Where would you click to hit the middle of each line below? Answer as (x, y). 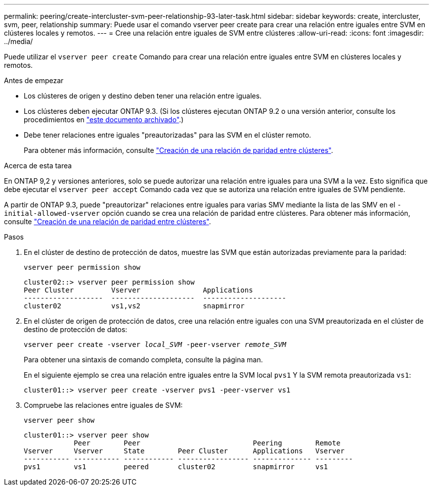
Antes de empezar (34, 80)
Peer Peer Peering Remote (207, 443)
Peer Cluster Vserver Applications (138, 290)
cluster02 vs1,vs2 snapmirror (134, 306)
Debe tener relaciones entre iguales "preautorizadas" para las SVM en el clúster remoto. (168, 135)
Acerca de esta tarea (38, 166)
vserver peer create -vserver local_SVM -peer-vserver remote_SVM (155, 344)
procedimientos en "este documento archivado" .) (104, 120)
